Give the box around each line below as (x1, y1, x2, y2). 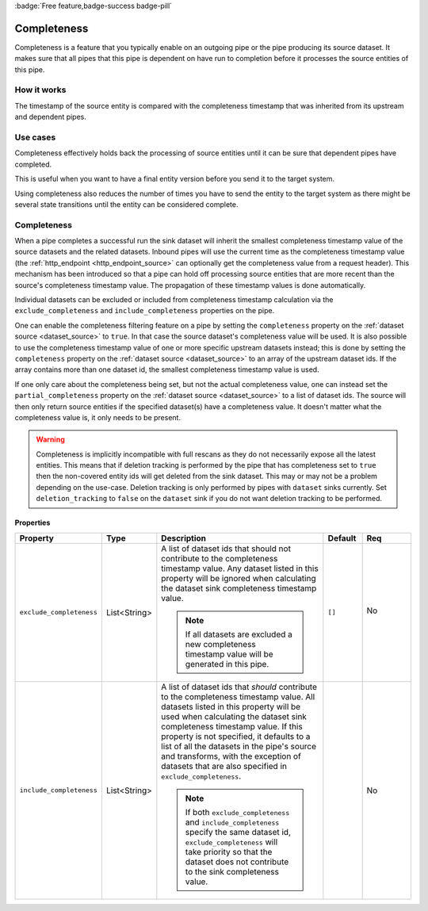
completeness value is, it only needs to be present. (14, 412, 182, 422)
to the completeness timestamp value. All (161, 691, 315, 702)
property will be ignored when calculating (161, 572, 316, 584)
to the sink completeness (185, 866, 279, 877)
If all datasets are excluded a (185, 629, 292, 640)
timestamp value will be (185, 649, 273, 660)
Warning (36, 434, 65, 444)
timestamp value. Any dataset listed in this (161, 563, 319, 574)
